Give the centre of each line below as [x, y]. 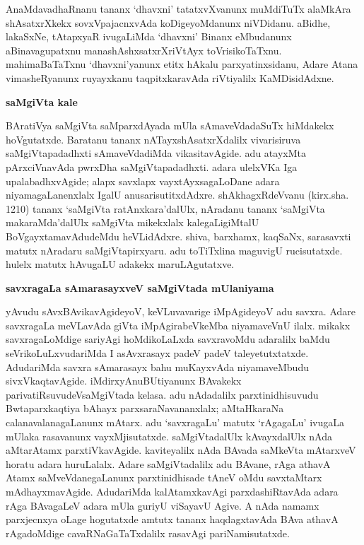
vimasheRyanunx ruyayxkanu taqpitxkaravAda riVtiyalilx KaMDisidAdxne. [170, 77]
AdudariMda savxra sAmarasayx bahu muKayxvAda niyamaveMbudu [157, 367]
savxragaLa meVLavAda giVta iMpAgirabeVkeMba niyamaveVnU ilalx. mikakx [178, 325]
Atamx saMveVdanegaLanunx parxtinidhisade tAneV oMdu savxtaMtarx [164, 477]
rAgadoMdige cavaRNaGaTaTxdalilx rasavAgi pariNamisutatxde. [148, 533]
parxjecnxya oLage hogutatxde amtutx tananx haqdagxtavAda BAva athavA [172, 519]
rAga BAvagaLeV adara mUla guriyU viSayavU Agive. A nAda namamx [163, 505]
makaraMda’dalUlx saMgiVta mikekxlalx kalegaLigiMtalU [133, 222]
